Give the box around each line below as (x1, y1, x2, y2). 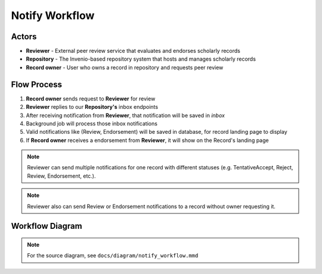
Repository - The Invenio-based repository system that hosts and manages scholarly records (26, 55, 256, 62)
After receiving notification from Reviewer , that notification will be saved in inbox (26, 112, 225, 119)
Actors (11, 32, 37, 42)
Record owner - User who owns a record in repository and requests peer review (26, 64, 224, 71)
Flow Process (11, 79, 63, 89)
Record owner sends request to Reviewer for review (26, 95, 156, 102)
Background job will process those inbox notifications (26, 119, 158, 127)
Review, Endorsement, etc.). (27, 172, 96, 179)
